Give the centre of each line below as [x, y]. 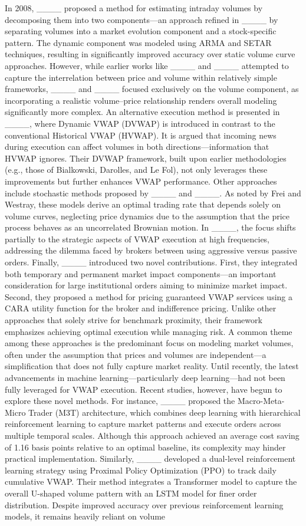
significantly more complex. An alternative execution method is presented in [142, 112]
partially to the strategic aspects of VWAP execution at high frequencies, [137, 239]
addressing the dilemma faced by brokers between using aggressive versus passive [151, 250]
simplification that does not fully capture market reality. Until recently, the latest [152, 366]
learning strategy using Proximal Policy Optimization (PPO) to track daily [141, 470]
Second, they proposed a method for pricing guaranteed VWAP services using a [149, 296]
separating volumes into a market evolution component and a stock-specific [141, 31]
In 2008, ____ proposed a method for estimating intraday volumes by [134, 8]
